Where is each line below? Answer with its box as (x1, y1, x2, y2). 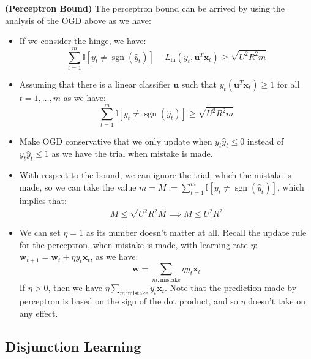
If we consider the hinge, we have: (19, 34, 146, 47)
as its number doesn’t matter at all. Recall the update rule (86, 226, 307, 239)
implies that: (19, 194, 67, 206)
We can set (19, 226, 61, 239)
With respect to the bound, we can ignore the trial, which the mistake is (19, 168, 291, 181)
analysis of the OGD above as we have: (5, 13, 151, 26)
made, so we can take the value (19, 180, 137, 193)
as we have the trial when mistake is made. (51, 147, 213, 160)
